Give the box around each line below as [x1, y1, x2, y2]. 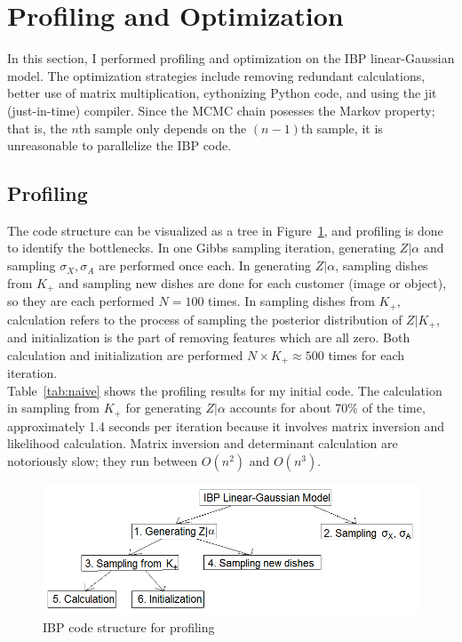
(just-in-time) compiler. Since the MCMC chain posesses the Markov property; [7, 100, 435, 119]
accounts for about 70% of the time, [229, 398, 426, 417]
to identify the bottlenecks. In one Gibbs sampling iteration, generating [7, 238, 396, 257]
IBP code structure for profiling [43, 617, 215, 636]
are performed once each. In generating [99, 256, 312, 275]
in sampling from [7, 398, 100, 417]
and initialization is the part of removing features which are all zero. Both [7, 328, 410, 347]
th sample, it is [300, 118, 383, 137]
